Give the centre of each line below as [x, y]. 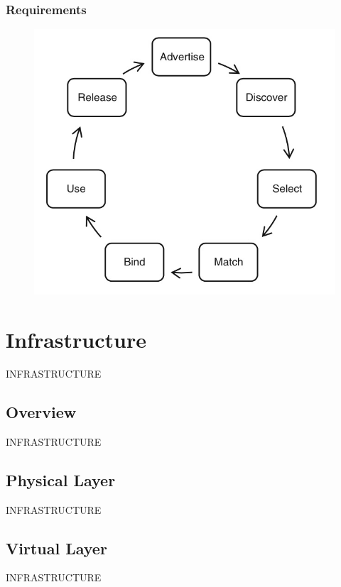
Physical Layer [61, 479]
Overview [41, 411]
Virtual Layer [56, 548]
